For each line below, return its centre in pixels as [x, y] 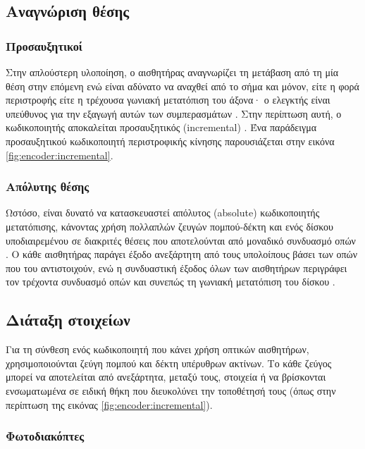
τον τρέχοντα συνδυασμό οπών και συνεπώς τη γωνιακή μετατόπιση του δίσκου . [171, 282]
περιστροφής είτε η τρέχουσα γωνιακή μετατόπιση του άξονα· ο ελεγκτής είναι [168, 100]
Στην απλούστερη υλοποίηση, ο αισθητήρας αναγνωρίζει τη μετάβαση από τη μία [172, 72]
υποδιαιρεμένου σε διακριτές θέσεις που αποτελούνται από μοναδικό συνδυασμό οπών [181, 240]
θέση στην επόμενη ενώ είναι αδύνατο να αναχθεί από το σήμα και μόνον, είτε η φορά [182, 86]
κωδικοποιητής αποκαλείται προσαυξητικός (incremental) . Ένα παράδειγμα [161, 127]
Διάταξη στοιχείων [68, 320]
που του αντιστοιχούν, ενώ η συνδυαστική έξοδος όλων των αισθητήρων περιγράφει [177, 267]
